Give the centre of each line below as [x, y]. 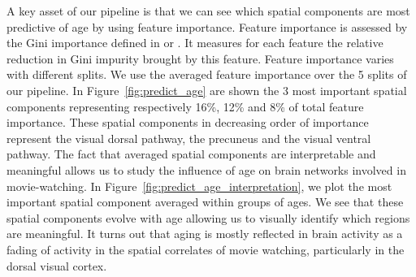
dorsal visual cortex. [57, 265]
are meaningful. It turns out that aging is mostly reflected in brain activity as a [205, 234]
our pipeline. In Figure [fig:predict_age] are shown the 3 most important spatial [207, 90]
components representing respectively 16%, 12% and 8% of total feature [185, 106]
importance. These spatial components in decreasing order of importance [188, 122]
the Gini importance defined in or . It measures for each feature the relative [195, 43]
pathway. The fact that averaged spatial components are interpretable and [191, 154]
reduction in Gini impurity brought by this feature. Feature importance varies [200, 58]
